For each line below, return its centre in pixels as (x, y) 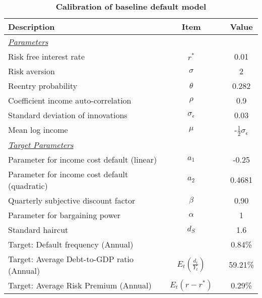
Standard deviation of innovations (68, 115)
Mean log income (38, 130)
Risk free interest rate (47, 56)
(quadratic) (28, 185)
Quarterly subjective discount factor (72, 200)
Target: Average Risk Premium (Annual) (80, 285)
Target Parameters (41, 144)
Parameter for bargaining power (64, 215)
